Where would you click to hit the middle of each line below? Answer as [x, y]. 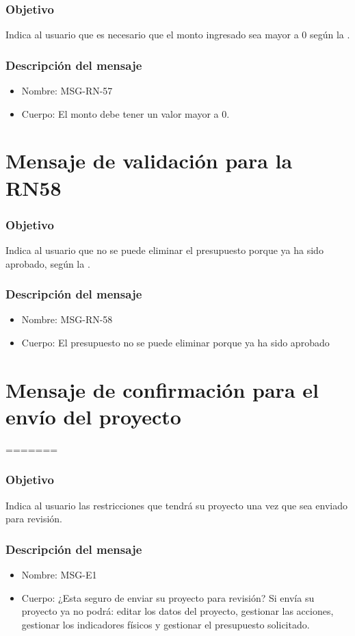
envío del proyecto [93, 416]
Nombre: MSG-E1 [59, 575]
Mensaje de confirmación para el [162, 389]
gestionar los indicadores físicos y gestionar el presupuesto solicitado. [166, 624]
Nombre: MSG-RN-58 [67, 319]
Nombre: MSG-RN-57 [67, 91]
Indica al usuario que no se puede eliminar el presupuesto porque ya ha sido [165, 250]
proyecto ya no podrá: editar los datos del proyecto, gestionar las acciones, [177, 611]
